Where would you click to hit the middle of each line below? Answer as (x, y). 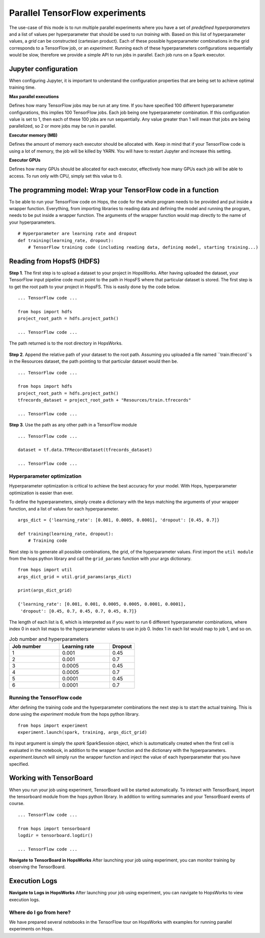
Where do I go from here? (40, 912)
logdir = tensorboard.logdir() (55, 835)
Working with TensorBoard (51, 778)
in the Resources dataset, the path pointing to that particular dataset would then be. (94, 361)
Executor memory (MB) (33, 135)
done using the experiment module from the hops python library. (74, 714)
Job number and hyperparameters (49, 639)
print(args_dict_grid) (45, 590)
